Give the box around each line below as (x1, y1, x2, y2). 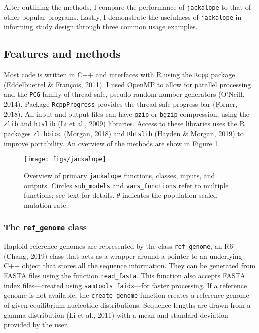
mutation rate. (24, 199, 68, 210)
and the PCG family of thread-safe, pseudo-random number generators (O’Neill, (4, 89, 245, 99)
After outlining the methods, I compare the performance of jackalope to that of (4, 2, 251, 12)
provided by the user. (4, 319, 69, 330)
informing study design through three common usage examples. (4, 21, 198, 32)
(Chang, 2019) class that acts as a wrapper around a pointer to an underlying (4, 250, 242, 261)
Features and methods (4, 46, 121, 61)
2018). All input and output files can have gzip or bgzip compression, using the (4, 108, 250, 119)
